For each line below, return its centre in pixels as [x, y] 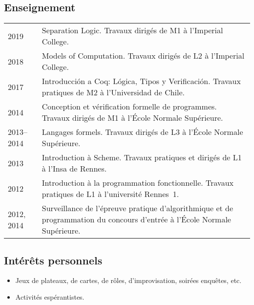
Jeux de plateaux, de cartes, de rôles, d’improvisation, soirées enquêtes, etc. [128, 280]
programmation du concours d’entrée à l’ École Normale [136, 219]
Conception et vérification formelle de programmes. [129, 107]
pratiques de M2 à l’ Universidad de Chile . [113, 92]
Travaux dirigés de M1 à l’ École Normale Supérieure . [132, 118]
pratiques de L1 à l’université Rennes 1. [110, 194]
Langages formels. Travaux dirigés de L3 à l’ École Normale [142, 132]
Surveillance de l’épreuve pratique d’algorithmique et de [138, 208]
